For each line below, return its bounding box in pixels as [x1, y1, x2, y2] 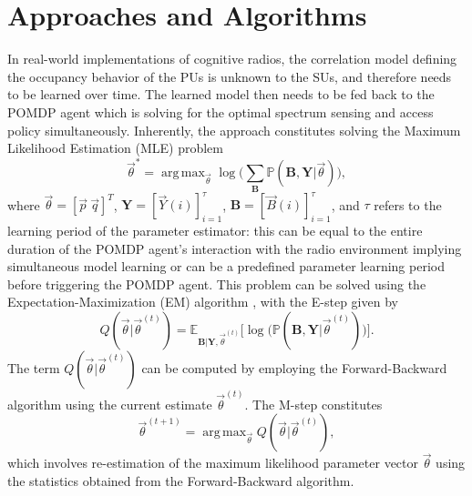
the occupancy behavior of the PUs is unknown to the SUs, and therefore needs [7, 66, 452, 86]
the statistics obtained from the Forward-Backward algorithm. [7, 471, 354, 491]
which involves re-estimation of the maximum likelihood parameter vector [7, 453, 419, 472]
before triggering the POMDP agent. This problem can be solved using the [7, 274, 426, 293]
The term [7, 359, 60, 377]
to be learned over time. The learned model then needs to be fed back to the [7, 85, 435, 104]
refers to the [374, 195, 442, 214]
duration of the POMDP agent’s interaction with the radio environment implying [7, 238, 462, 258]
